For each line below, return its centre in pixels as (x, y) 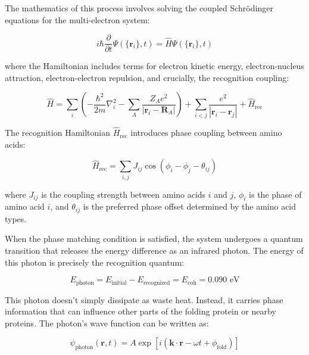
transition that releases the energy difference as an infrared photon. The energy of (154, 250)
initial (119, 283)
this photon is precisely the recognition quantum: (94, 262)
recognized (157, 283)
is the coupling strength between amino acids (124, 194)
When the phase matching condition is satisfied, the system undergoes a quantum (154, 239)
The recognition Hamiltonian (58, 133)
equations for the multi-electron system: (77, 19)
